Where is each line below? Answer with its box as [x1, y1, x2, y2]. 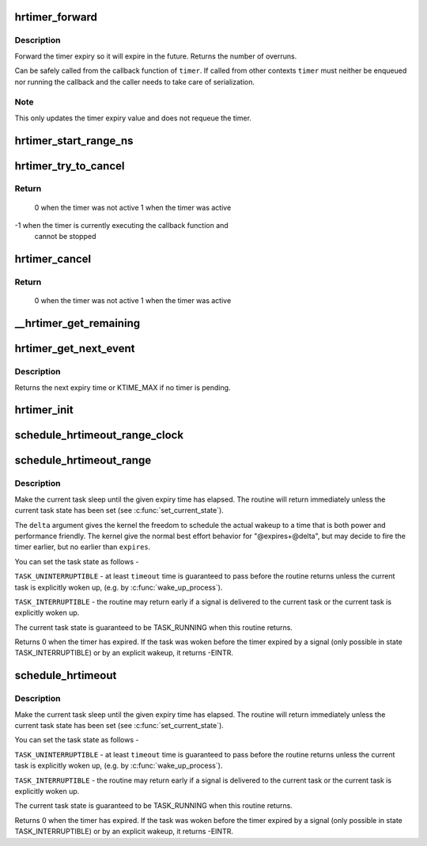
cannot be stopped [34, 232, 96, 241]
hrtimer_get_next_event [14, 342, 135, 355]
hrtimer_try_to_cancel [14, 159, 125, 173]
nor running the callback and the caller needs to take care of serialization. [14, 77, 255, 86]
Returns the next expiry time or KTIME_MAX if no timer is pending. [14, 382, 231, 392]
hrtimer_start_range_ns [14, 134, 134, 147]
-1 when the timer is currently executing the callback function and [14, 221, 229, 230]
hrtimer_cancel [14, 252, 92, 266]
